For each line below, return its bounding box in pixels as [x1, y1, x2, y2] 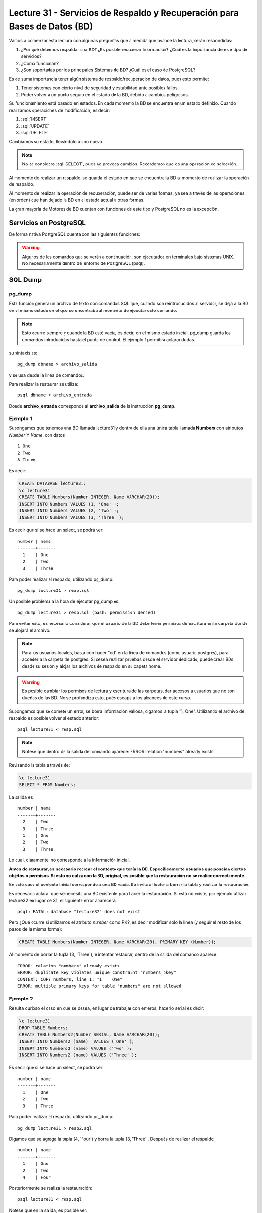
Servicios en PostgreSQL [9, 218, 86, 227]
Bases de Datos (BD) [9, 21, 93, 32]
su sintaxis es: [9, 350, 38, 356]
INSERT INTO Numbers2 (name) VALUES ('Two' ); [19, 1046, 132, 1051]
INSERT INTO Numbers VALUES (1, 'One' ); [19, 501, 119, 507]
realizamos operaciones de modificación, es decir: [9, 107, 110, 113]
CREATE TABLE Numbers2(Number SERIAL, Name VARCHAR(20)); [19, 1032, 160, 1037]
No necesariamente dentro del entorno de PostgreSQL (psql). [22, 261, 145, 266]
